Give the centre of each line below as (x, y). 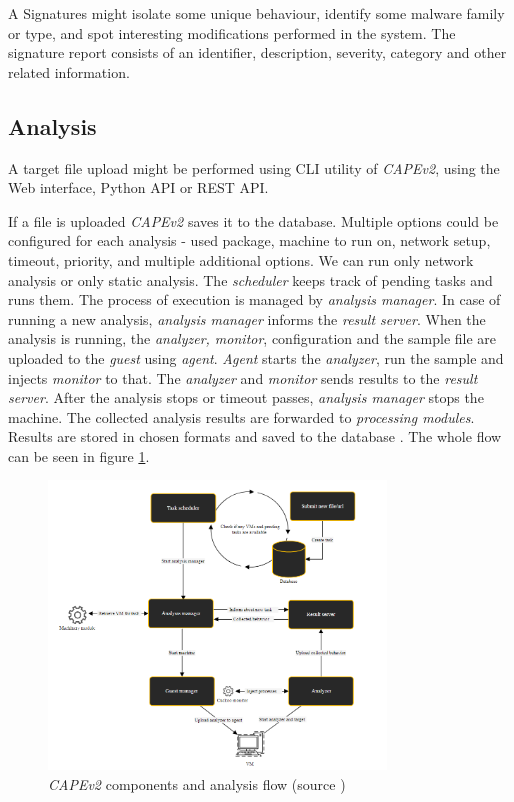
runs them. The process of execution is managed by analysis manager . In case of (254, 299)
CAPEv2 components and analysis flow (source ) (197, 783)
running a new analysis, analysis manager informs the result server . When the (247, 318)
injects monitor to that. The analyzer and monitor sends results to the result (243, 377)
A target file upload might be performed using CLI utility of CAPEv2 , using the (254, 167)
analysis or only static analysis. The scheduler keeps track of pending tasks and (250, 279)
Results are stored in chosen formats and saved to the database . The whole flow (255, 436)
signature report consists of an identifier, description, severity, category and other (257, 52)
